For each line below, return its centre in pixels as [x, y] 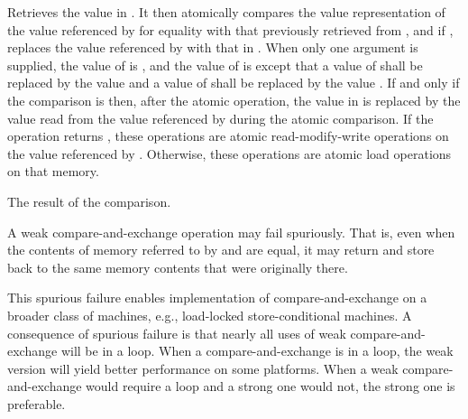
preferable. [37, 403]
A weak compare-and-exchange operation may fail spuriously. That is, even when [231, 232]
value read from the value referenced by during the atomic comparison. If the [220, 118]
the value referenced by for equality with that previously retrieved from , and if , [230, 29]
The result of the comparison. [89, 201]
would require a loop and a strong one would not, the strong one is [271, 386]
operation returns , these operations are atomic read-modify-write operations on [228, 136]
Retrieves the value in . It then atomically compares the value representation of [226, 12]
